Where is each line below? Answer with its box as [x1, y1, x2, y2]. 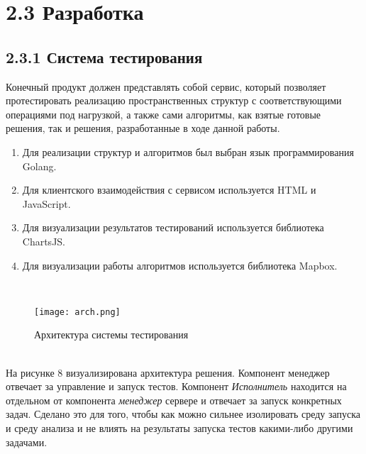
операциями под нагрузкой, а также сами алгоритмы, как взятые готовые [6, 106, 321, 121]
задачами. [6, 434, 48, 449]
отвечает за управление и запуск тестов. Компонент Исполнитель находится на [6, 379, 347, 394]
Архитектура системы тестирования [34, 327, 189, 342]
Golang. [22, 158, 57, 173]
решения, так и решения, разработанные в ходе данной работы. [6, 121, 280, 135]
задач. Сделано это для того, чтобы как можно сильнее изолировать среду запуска [6, 406, 361, 421]
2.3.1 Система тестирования [6, 45, 203, 67]
